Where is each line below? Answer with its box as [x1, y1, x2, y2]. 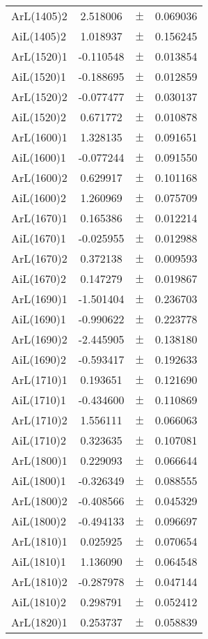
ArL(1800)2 [11, 493, 67, 509]
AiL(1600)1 [11, 149, 66, 165]
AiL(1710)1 [11, 392, 66, 408]
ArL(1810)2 [11, 573, 67, 590]
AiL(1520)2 [11, 109, 66, 125]
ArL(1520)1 [11, 48, 67, 64]
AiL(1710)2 [11, 432, 66, 448]
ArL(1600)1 [11, 129, 67, 145]
